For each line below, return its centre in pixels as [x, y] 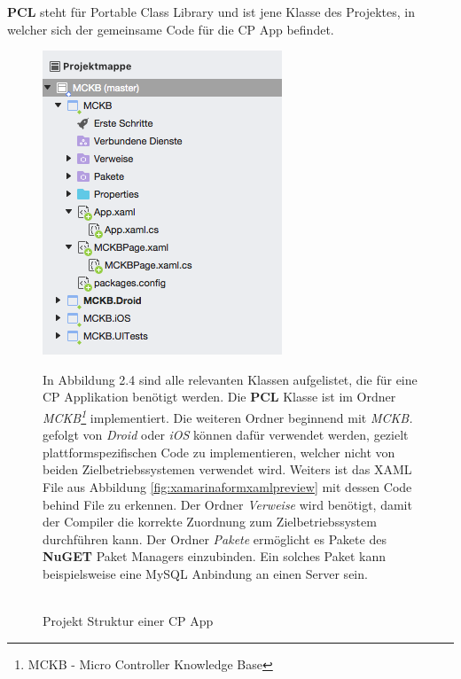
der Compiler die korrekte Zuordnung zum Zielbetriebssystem [210, 522]
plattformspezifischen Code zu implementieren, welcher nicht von [219, 452]
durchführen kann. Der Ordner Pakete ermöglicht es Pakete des [215, 539]
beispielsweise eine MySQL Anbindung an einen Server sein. [205, 573]
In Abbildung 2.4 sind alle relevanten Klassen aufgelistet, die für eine [230, 379]
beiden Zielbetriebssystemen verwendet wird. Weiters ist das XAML [227, 469]
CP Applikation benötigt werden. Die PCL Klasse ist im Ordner [219, 397]
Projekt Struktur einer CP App [128, 621]
